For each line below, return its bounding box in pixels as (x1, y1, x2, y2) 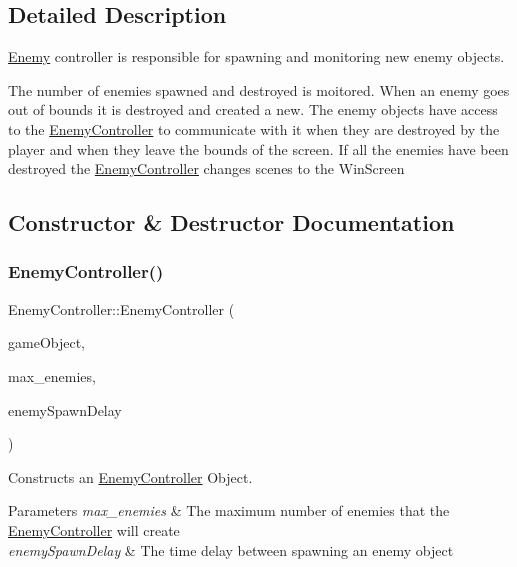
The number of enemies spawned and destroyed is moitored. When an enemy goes (8, 79, 510, 100)
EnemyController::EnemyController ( (8, 298, 235, 319)
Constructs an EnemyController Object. (8, 466, 253, 487)
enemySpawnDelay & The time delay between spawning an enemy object (8, 539, 454, 560)
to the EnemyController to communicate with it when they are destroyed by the (8, 118, 500, 139)
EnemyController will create (8, 519, 180, 540)
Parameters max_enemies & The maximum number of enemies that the (8, 500, 450, 521)
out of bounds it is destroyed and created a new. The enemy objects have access (8, 99, 498, 120)
